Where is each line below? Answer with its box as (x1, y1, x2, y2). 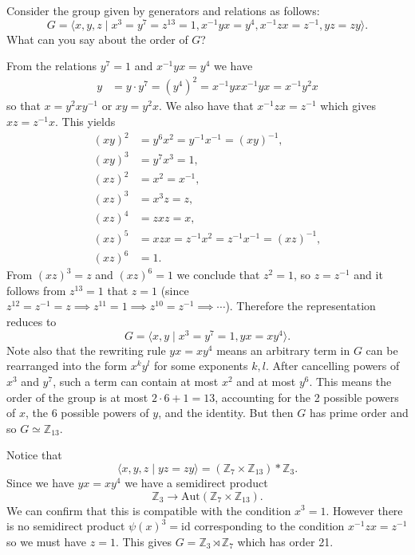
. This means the (309, 372, 392, 389)
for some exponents (153, 357, 248, 374)
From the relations (6, 57, 97, 74)
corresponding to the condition (194, 518, 345, 534)
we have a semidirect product (125, 474, 268, 490)
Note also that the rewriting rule (6, 341, 166, 358)
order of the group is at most (6, 388, 148, 405)
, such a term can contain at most (53, 372, 219, 389)
